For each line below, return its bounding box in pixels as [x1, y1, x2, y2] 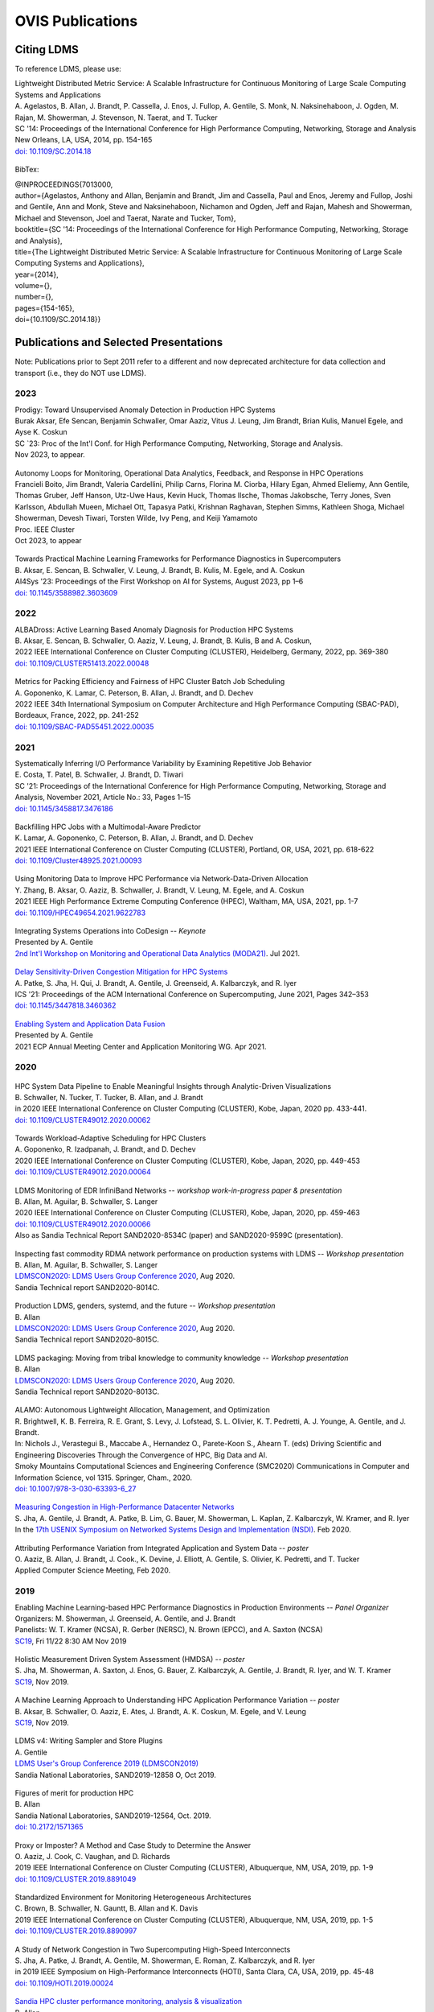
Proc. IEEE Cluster [14, 524, 76, 534]
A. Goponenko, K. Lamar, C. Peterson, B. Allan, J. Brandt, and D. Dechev [14, 688, 254, 698]
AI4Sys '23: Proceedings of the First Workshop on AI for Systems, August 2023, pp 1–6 [14, 576, 304, 587]
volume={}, [14, 281, 52, 291]
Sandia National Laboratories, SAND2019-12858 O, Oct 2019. [14, 1770, 217, 1779]
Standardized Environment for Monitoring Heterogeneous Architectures [14, 1892, 252, 1903]
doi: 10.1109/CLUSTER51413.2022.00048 [14, 658, 149, 668]
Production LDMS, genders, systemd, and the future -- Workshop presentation [14, 1301, 276, 1311]
